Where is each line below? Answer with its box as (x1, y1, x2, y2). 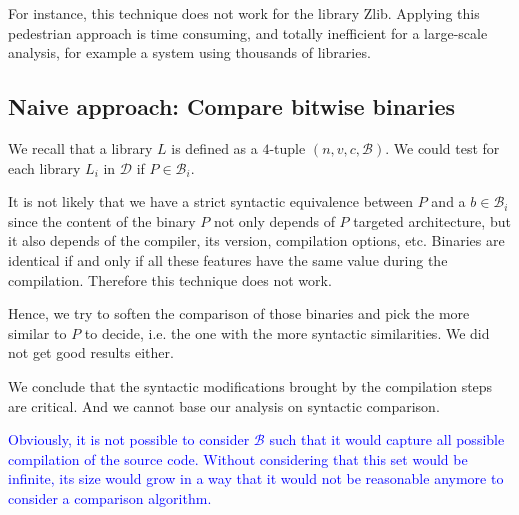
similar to (8, 322, 67, 343)
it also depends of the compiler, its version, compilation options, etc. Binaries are (8, 230, 505, 251)
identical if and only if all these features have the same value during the (8, 249, 448, 270)
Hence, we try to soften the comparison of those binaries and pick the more (8, 303, 470, 324)
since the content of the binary (8, 210, 196, 231)
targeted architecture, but (353, 210, 511, 231)
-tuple (269, 137, 306, 158)
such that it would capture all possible (269, 429, 505, 450)
